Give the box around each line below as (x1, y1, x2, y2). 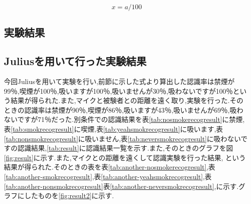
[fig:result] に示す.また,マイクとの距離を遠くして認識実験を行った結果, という (4, 152, 246, 162)
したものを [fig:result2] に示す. (24, 190, 114, 201)
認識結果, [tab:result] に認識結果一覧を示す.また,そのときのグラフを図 (17, 143, 233, 153)
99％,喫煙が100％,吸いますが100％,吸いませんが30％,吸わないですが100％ (4, 85, 233, 96)
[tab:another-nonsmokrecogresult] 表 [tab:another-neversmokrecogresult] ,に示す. (4, 181, 239, 191)
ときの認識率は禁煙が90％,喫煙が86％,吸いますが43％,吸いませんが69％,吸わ (4, 104, 244, 115)
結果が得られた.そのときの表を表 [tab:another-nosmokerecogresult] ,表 (4, 162, 215, 172)
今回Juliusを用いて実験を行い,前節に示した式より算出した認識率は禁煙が (4, 76, 235, 86)
